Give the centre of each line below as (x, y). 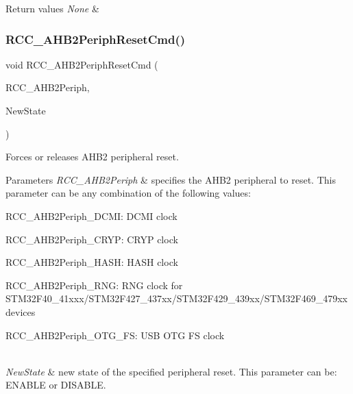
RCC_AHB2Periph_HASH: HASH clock (92, 262)
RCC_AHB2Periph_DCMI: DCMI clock (92, 216)
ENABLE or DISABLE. (56, 385)
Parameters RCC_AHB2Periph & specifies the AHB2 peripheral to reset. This (171, 179)
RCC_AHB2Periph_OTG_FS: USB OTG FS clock (115, 335)
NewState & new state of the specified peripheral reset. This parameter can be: (171, 371)
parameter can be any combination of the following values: (128, 193)
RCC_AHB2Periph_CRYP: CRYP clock (92, 239)
